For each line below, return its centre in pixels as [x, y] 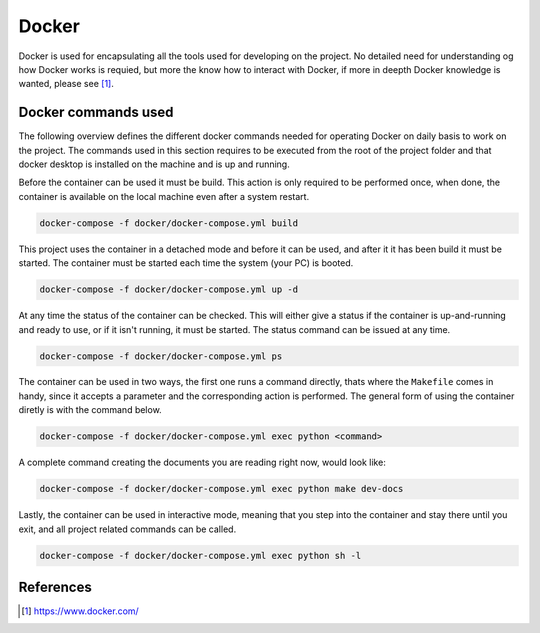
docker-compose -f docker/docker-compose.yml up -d [169, 289]
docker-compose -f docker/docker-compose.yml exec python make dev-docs [221, 489]
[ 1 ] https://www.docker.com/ [80, 611]
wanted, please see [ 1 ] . [66, 84]
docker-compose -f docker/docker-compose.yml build [169, 223]
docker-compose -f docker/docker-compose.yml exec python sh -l [200, 555]
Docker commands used [96, 112]
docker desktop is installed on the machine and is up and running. [154, 164]
